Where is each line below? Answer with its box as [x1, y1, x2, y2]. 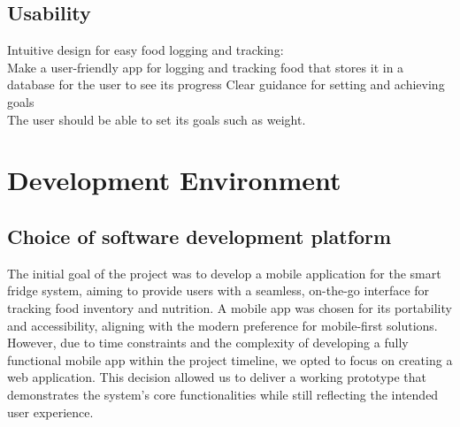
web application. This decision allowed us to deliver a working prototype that [7, 368, 427, 386]
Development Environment [7, 162, 341, 198]
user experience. [7, 402, 94, 421]
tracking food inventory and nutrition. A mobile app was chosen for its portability [7, 298, 452, 316]
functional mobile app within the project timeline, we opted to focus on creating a [7, 350, 453, 369]
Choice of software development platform [7, 222, 392, 249]
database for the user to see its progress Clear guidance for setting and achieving [7, 75, 445, 94]
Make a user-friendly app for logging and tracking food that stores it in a [7, 57, 404, 76]
